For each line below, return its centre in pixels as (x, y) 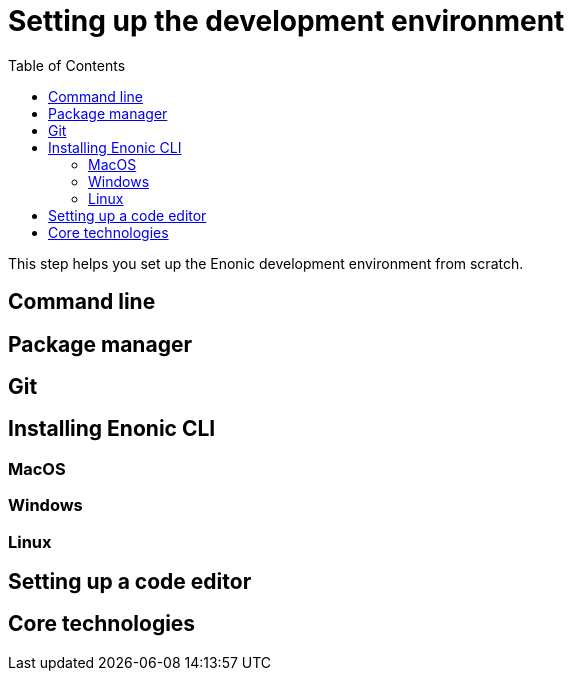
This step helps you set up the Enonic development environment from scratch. (266, 263)
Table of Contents (67, 65)
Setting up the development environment (286, 21)
